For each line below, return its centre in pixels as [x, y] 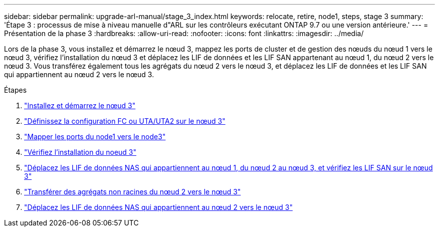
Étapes [16, 90]
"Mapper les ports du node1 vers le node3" [95, 137]
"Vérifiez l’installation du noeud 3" [80, 152]
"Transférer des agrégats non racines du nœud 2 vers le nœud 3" [133, 192]
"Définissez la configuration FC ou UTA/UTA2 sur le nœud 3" [125, 121]
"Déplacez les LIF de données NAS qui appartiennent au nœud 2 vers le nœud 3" [158, 207]
